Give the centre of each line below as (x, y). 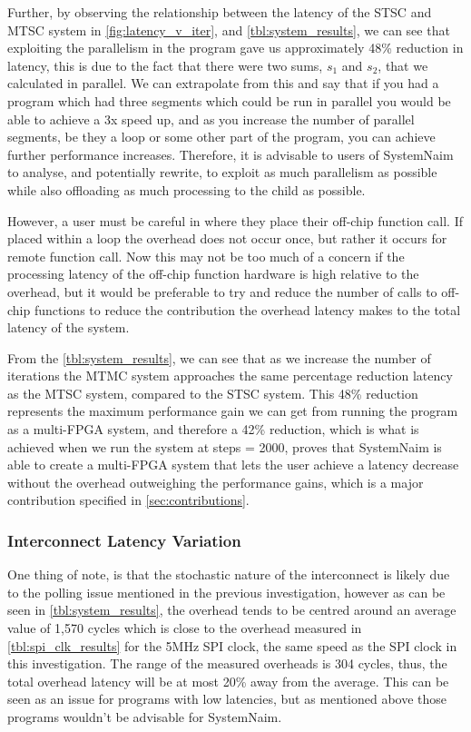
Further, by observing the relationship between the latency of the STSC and (220, 12)
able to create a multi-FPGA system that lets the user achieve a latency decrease (233, 465)
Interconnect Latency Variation (124, 540)
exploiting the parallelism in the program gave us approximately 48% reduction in (235, 48)
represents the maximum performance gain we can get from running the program (233, 411)
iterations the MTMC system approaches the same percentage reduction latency (230, 376)
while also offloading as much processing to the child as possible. (186, 189)
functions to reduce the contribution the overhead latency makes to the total (247, 309)
